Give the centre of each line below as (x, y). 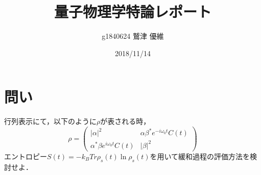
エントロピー (26, 156)
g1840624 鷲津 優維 (133, 36)
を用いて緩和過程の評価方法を (200, 156)
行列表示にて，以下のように (51, 121)
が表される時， (125, 121)
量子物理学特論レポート (133, 11)
